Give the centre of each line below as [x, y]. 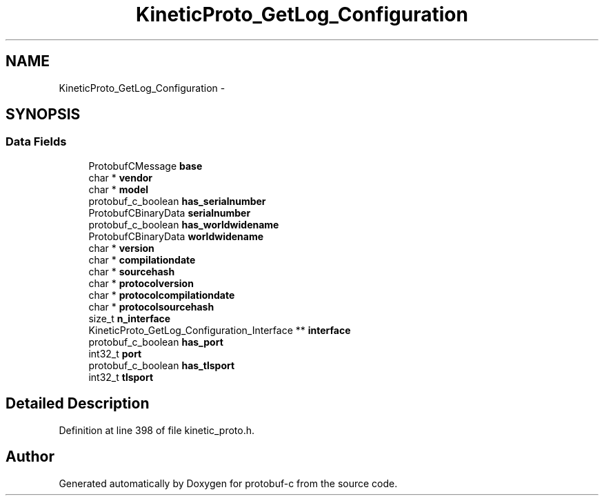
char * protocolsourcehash [151, 306]
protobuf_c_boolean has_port [156, 342]
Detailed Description [78, 404]
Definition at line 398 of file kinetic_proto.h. [157, 430]
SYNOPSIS [43, 115]
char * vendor [120, 177]
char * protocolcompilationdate [162, 295]
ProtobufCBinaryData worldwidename [176, 236]
